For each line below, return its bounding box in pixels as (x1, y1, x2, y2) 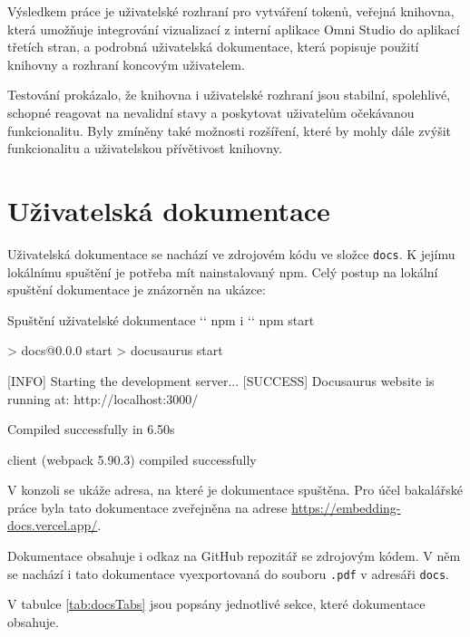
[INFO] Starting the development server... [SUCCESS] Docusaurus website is (7, 371, 435, 390)
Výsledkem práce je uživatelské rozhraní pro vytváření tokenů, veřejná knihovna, (7, 2, 455, 20)
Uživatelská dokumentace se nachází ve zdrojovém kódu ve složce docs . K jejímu (7, 244, 455, 263)
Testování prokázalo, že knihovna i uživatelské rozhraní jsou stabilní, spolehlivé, (7, 85, 451, 104)
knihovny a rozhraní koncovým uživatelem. (7, 54, 245, 73)
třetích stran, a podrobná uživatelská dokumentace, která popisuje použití (7, 37, 419, 56)
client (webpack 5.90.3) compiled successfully (7, 449, 257, 468)
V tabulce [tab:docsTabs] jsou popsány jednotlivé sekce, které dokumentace (7, 594, 426, 613)
